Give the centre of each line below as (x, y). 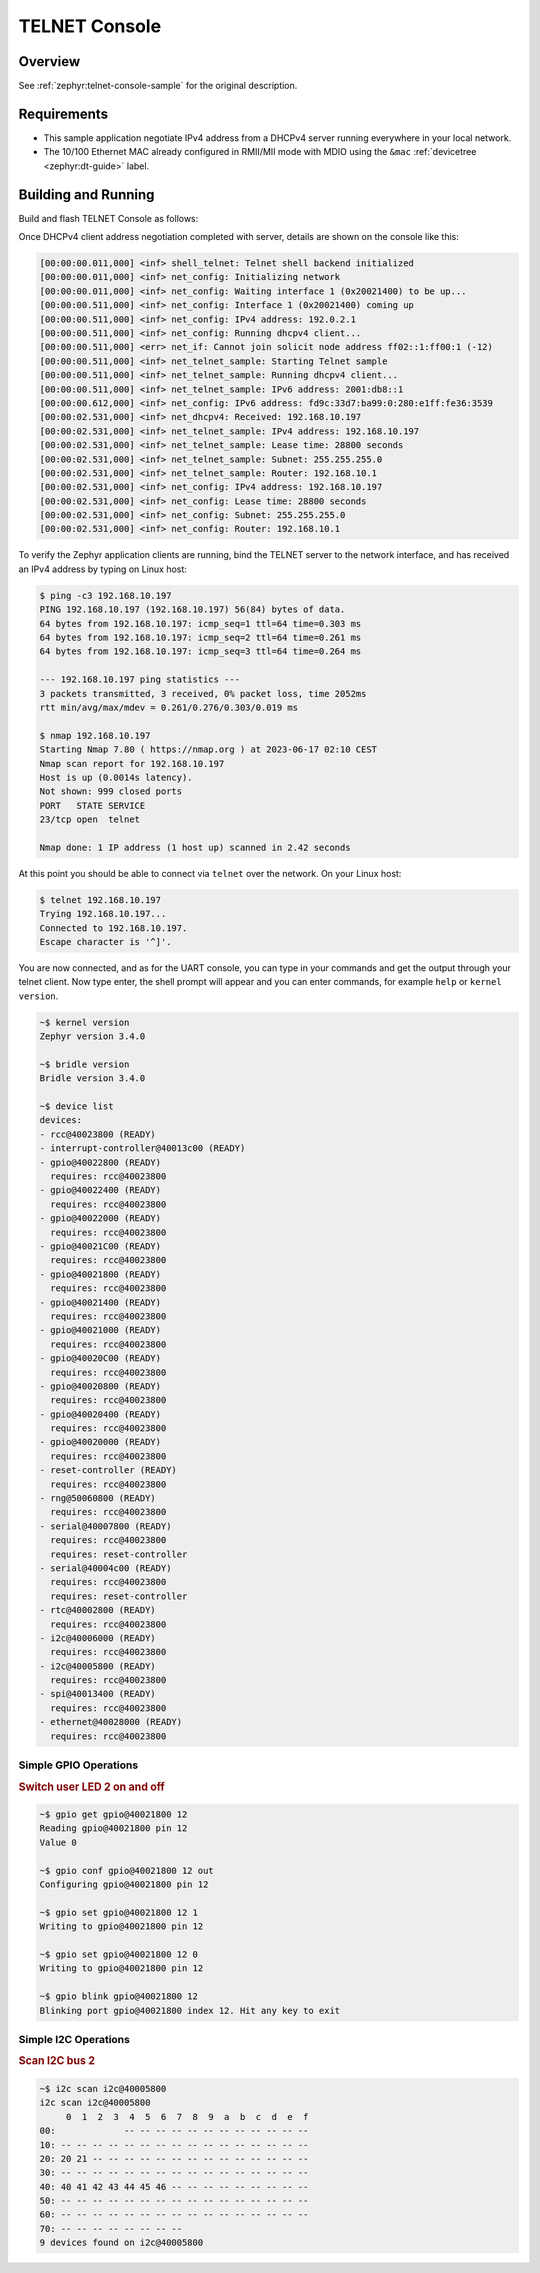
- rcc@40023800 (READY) (98, 1134)
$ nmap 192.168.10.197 (95, 735)
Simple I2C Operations (74, 2039)
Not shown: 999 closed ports (111, 791)
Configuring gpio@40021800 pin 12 (124, 1884)
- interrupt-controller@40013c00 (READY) (142, 1148)
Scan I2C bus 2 (56, 2061)
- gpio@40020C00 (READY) (100, 1358)
